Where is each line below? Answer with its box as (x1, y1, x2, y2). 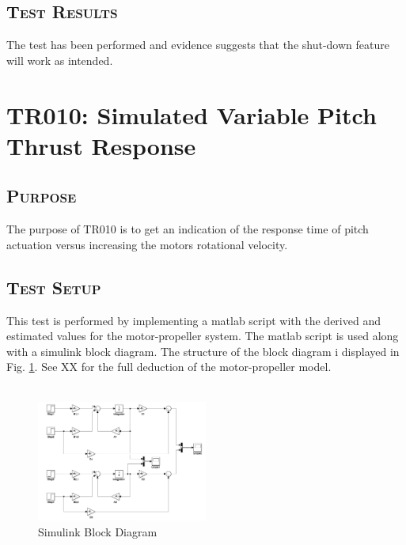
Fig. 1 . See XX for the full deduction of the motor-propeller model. (6, 358, 332, 375)
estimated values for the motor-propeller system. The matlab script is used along (6, 327, 399, 344)
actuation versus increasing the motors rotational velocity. (6, 236, 288, 252)
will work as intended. (6, 51, 113, 68)
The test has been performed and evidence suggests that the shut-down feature (6, 36, 389, 53)
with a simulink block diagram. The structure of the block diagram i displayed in (6, 343, 400, 359)
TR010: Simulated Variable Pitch (6, 98, 377, 131)
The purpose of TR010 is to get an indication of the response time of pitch (6, 221, 369, 237)
